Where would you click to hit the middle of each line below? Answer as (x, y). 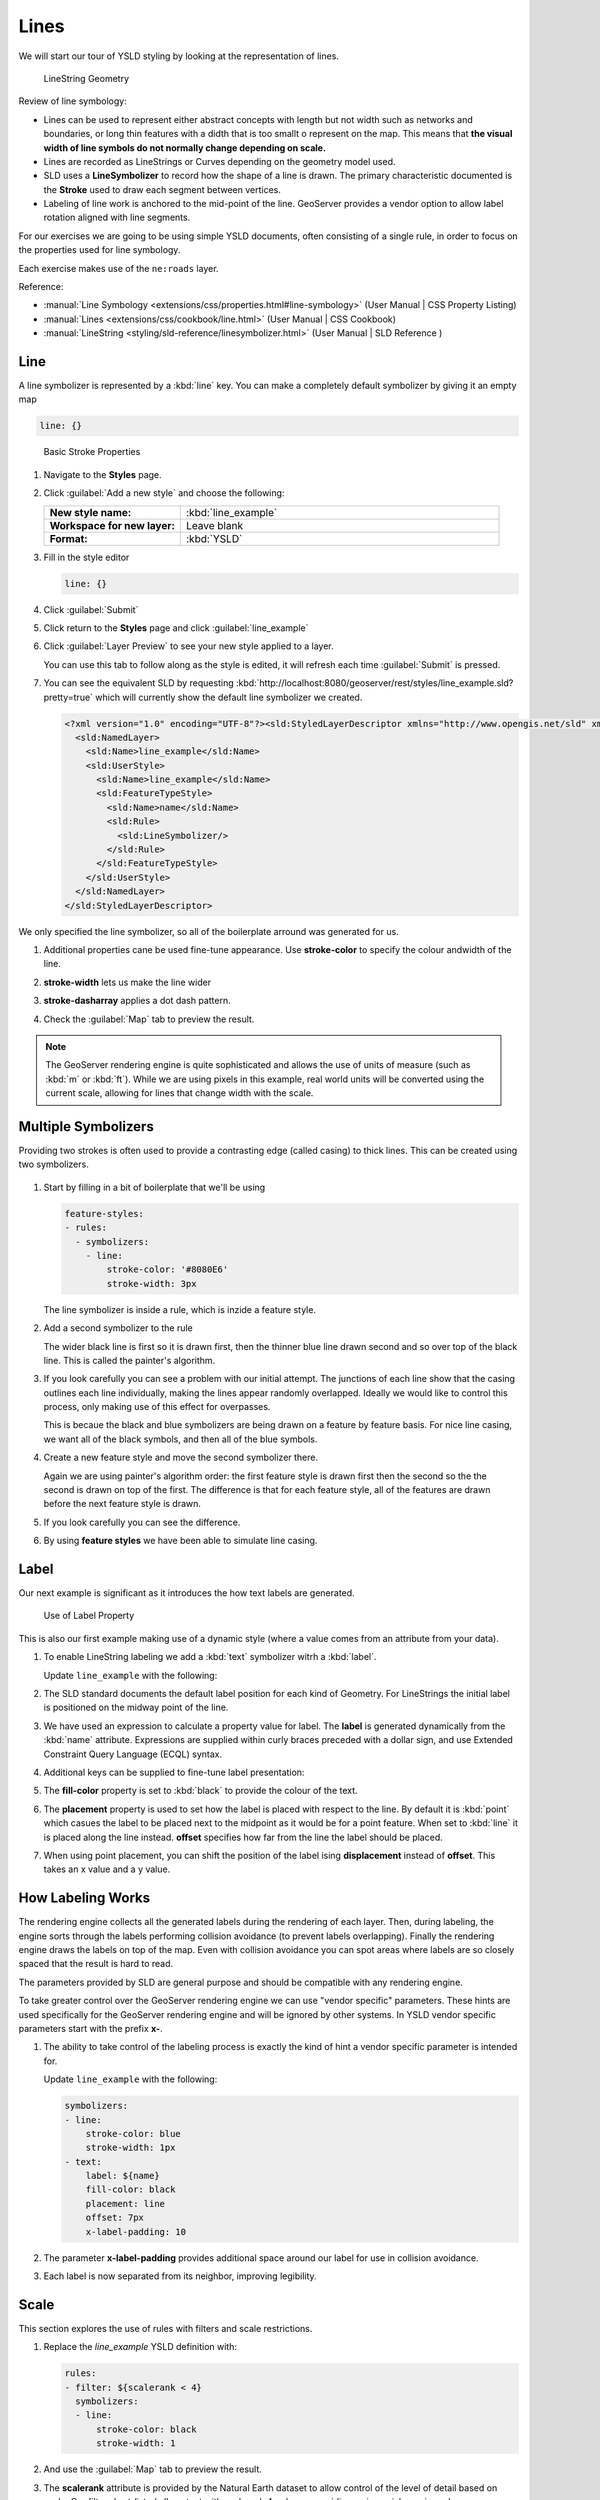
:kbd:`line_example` (231, 512)
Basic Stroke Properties (92, 452)
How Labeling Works (84, 1898)
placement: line (125, 2203)
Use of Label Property (89, 1616)
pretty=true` (68, 697)
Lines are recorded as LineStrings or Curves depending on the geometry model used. (219, 161)
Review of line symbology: (72, 101)
